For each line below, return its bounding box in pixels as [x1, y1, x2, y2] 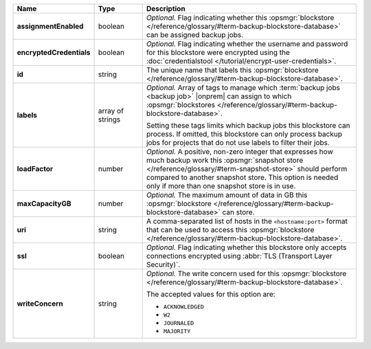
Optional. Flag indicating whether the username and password [146, 39, 348, 48]
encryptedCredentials [16, 48, 91, 57]
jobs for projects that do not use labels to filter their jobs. [146, 138, 330, 147]
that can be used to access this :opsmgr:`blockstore [146, 225, 315, 234]
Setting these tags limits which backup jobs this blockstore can [146, 121, 350, 130]
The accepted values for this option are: [146, 289, 276, 299]
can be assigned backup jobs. [146, 30, 244, 39]
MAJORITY [163, 328, 191, 335]
